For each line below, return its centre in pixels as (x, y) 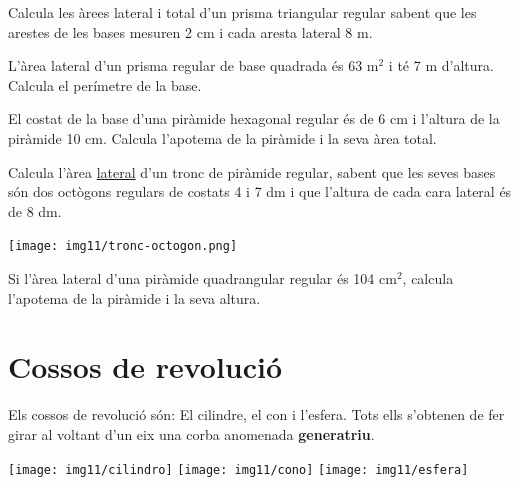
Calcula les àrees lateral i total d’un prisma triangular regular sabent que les (242, 12)
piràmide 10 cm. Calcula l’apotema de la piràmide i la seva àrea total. (222, 137)
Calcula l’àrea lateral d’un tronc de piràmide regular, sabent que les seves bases (252, 171)
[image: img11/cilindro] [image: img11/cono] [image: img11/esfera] (238, 469)
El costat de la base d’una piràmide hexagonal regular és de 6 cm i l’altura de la (254, 118)
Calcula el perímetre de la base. (105, 84)
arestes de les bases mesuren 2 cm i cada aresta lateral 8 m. (190, 31)
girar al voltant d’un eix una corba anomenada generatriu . (191, 433)
